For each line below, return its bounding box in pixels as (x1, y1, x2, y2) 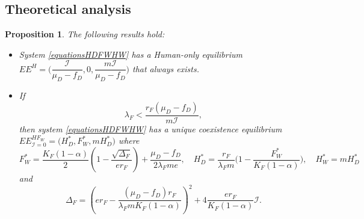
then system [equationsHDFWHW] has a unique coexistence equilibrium (19, 122, 282, 135)
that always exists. (132, 62, 199, 75)
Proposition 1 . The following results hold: (5, 28, 165, 40)
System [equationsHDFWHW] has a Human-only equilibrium (19, 48, 242, 60)
